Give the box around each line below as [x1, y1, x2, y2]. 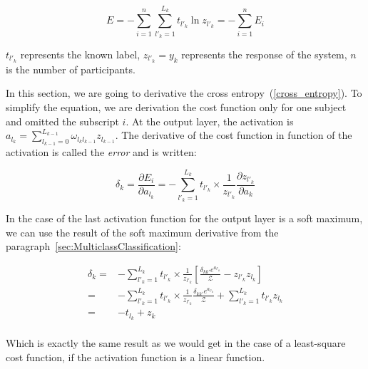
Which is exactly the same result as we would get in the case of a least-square [6, 336, 346, 350]
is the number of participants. [6, 61, 136, 76]
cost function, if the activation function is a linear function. [6, 349, 265, 364]
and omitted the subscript [6, 113, 119, 128]
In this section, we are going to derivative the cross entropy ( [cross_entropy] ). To [6, 85, 362, 100]
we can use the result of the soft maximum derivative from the [6, 224, 279, 239]
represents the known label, [20, 46, 140, 61]
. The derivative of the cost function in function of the [115, 128, 352, 142]
